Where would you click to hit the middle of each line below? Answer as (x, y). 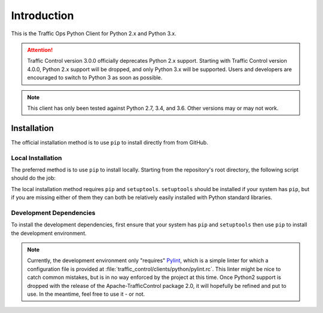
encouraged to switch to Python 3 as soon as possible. (95, 78)
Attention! (40, 50)
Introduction (42, 16)
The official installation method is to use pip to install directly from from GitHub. (110, 142)
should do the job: (33, 178)
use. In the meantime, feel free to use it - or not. (86, 294)
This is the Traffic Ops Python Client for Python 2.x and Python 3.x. (94, 33)
